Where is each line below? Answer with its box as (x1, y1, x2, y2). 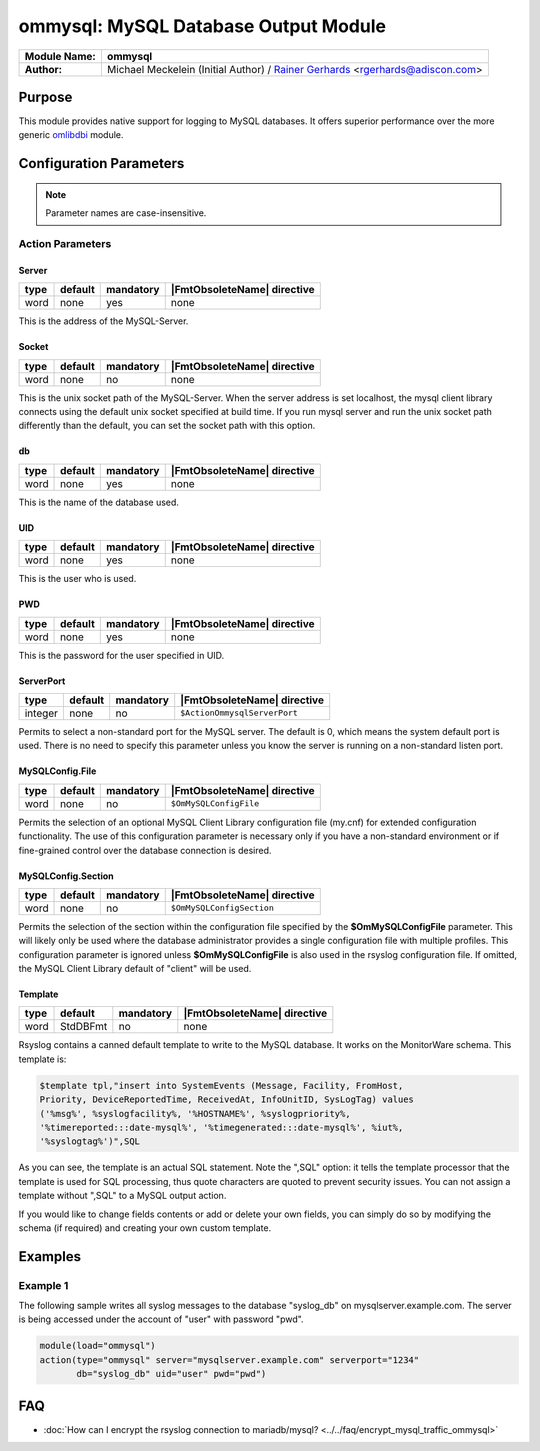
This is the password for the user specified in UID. (18, 649, 225, 661)
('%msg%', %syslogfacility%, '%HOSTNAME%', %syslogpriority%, (39, 1108, 351, 1119)
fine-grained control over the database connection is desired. (18, 844, 272, 856)
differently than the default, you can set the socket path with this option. (18, 420, 316, 432)
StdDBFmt (60, 1020, 108, 1034)
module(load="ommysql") (39, 1340, 157, 1352)
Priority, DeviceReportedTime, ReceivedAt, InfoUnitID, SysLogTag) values (39, 1094, 415, 1105)
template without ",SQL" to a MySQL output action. (18, 1190, 227, 1202)
